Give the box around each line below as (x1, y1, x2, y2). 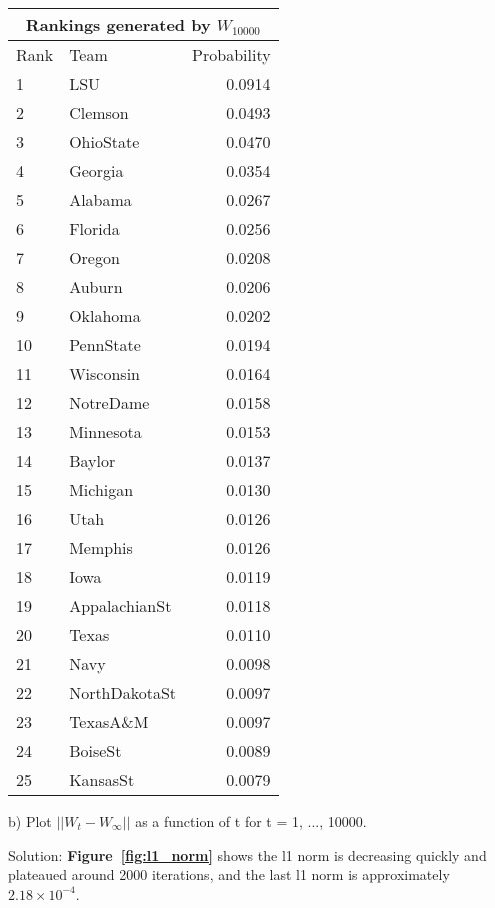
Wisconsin (69, 362, 140, 385)
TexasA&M (69, 710, 149, 733)
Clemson (69, 101, 129, 124)
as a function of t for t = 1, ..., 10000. (135, 811, 367, 831)
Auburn (69, 275, 123, 298)
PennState (69, 333, 141, 356)
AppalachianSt (69, 594, 172, 617)
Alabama (69, 188, 132, 211)
